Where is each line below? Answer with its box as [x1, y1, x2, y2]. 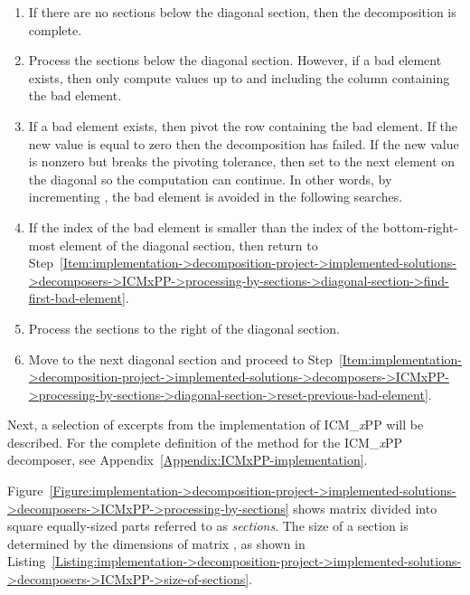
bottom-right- [382, 217, 458, 236]
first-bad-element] [28, 288, 126, 307]
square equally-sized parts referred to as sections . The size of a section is [7, 516, 409, 535]
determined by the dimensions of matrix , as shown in [7, 534, 305, 552]
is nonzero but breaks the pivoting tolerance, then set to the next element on [28, 152, 456, 171]
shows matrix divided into [293, 498, 437, 517]
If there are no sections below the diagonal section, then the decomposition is [28, 3, 456, 21]
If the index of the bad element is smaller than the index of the [28, 217, 379, 236]
